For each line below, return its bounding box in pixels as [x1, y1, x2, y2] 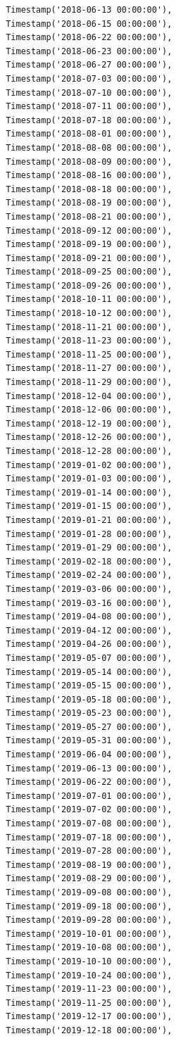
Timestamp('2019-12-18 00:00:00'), [6, 1025, 172, 1035]
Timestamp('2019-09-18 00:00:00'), [6, 901, 172, 911]
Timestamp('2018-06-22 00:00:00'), [6, 32, 172, 43]
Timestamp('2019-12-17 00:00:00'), [6, 1011, 172, 1022]
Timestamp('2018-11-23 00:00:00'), [6, 336, 172, 346]
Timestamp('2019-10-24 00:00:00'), [6, 970, 172, 980]
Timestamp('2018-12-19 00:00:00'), [6, 418, 172, 429]
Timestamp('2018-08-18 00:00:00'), [6, 184, 172, 194]
